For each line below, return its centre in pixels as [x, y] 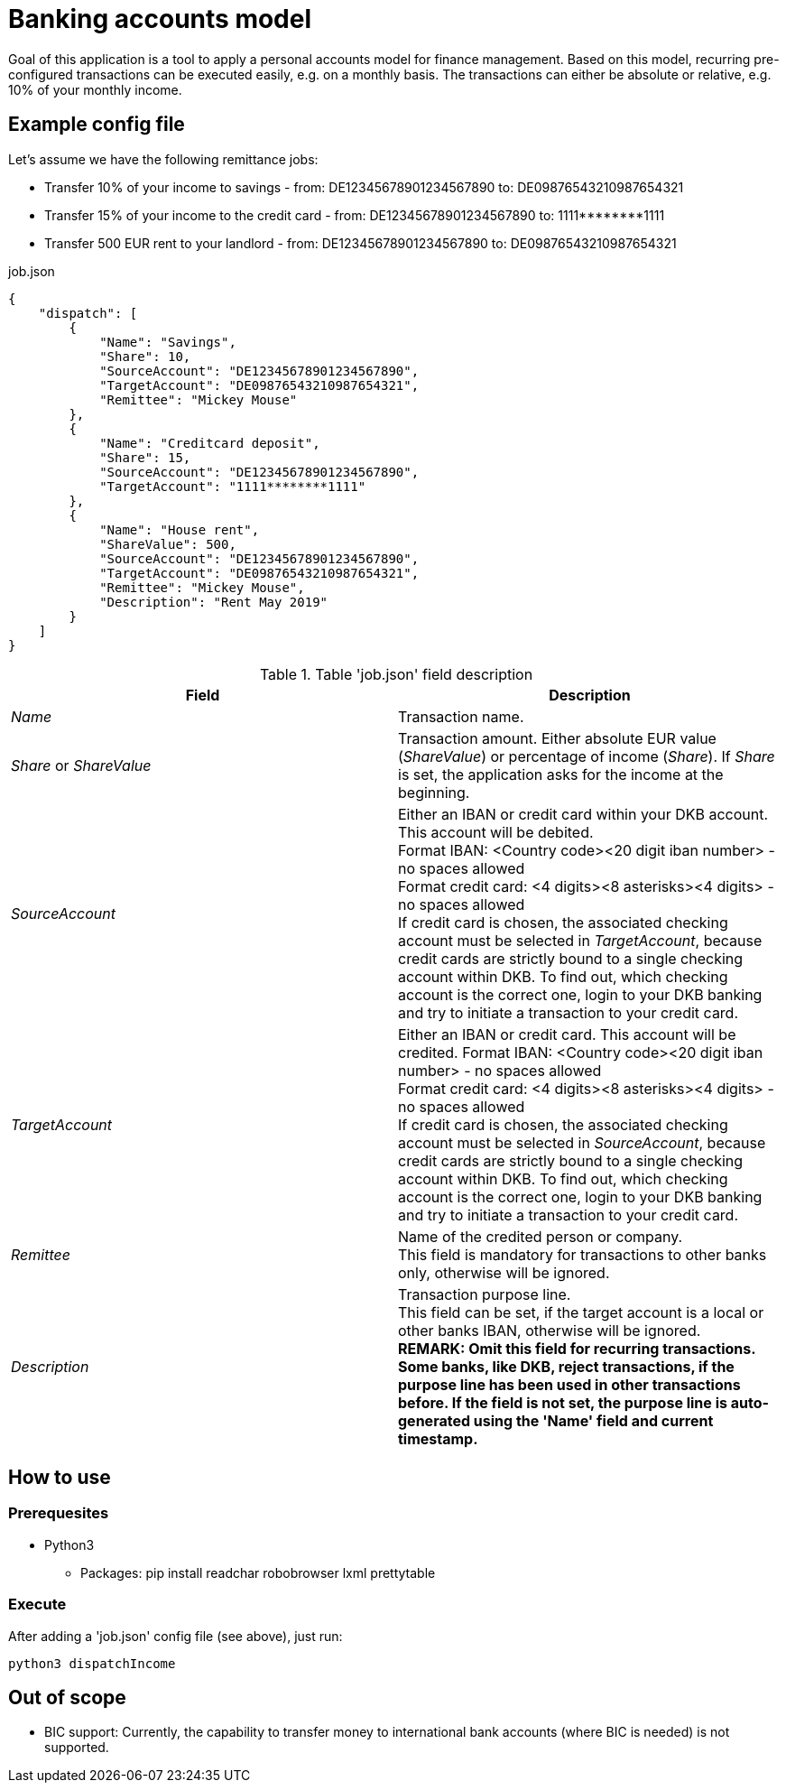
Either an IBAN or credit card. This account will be [567, 1034]
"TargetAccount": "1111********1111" [233, 486]
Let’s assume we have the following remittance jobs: [163, 159]
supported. [77, 1748]
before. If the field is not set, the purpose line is [563, 1402]
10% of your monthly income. [95, 89]
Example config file [97, 125]
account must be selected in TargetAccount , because [580, 940]
